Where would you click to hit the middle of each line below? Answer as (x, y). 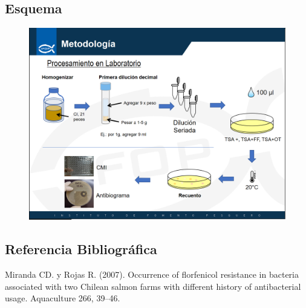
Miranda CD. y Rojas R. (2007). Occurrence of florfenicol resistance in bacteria (152, 274)
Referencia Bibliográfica (81, 249)
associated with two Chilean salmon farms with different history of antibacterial (153, 286)
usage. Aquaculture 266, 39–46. (63, 298)
